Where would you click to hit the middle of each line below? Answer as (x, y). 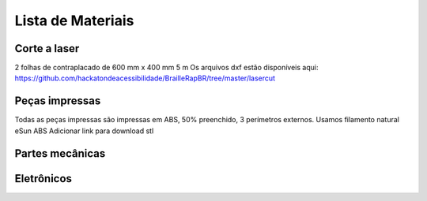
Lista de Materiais (74, 20)
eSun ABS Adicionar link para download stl (84, 131)
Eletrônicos (43, 179)
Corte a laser (47, 48)
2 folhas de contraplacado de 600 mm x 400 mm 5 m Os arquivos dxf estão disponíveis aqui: (166, 68)
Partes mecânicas (60, 153)
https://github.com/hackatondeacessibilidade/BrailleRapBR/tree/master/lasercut (145, 78)
